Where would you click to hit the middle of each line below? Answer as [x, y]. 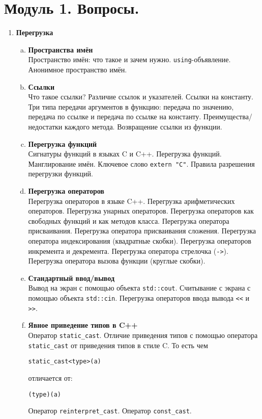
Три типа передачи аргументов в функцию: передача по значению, [131, 106]
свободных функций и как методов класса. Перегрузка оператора [129, 220]
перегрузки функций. [61, 174]
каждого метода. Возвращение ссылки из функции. [143, 126]
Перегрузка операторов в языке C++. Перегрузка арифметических [132, 201]
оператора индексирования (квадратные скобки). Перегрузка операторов [140, 240]
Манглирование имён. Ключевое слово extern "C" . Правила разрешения [141, 163]
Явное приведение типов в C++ [83, 325]
